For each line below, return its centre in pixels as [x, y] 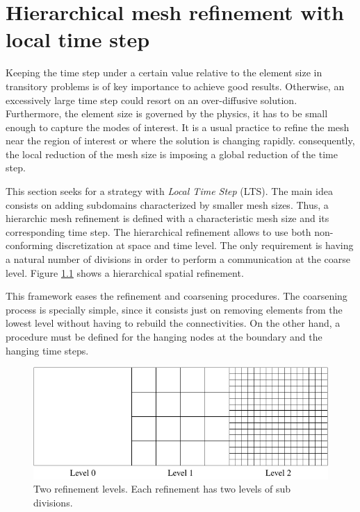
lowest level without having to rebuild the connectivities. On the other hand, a [173, 323]
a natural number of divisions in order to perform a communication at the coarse [178, 259]
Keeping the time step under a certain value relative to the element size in [164, 72]
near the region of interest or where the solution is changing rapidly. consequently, [180, 140]
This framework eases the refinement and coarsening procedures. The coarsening [177, 296]
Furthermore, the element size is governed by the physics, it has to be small [167, 113]
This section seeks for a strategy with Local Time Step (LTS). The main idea [169, 191]
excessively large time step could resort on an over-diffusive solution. [152, 100]
